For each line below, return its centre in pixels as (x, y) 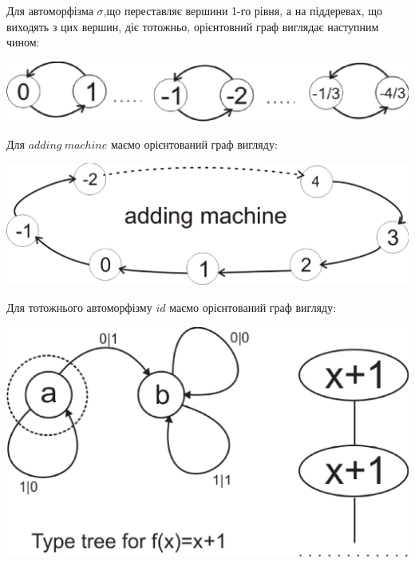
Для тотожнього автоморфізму (79, 307)
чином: (23, 42)
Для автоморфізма (50, 10)
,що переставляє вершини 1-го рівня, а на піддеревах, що (243, 10)
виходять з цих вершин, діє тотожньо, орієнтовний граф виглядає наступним (193, 26)
